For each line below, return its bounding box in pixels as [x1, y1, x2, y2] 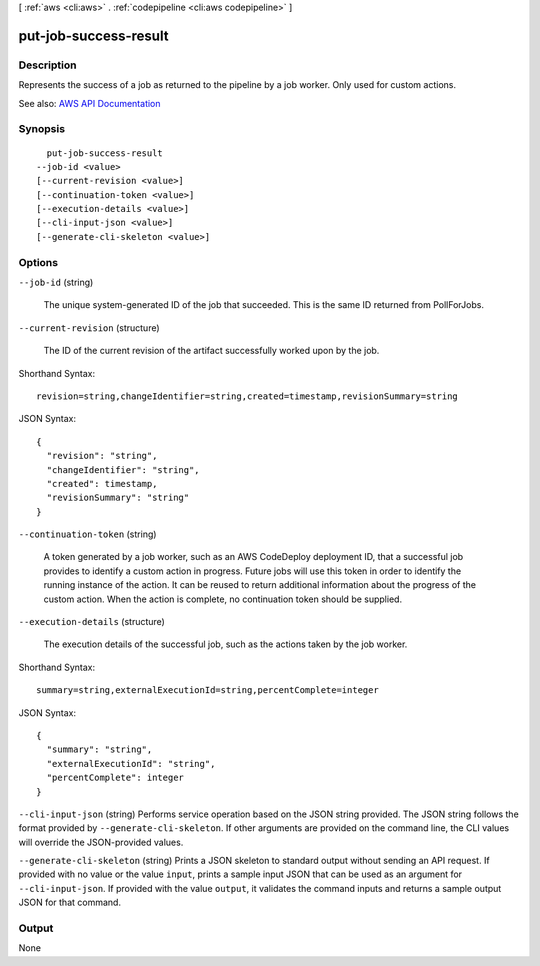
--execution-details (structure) [18, 616, 165, 628]
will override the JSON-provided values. [18, 836, 184, 848]
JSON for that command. [18, 896, 122, 909]
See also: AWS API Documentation [18, 97, 161, 109]
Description [18, 58, 77, 72]
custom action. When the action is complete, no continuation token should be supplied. [43, 593, 403, 605]
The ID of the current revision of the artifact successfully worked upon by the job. [43, 345, 380, 357]
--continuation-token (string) [18, 528, 157, 540]
